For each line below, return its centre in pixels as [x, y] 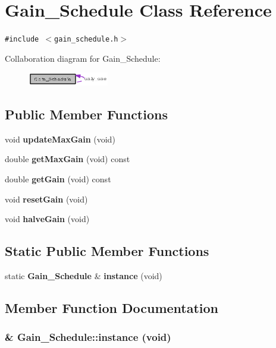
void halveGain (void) [47, 219]
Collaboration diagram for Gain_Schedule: [83, 58]
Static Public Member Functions [107, 251]
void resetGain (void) [46, 199]
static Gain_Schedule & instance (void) [84, 276]
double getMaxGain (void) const [68, 159]
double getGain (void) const [58, 179]
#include [22, 39]
